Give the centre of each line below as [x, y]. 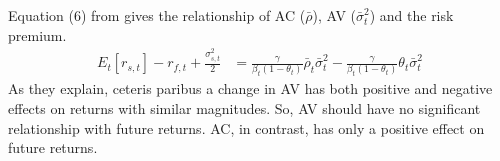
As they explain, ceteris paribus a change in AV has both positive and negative [250, 88]
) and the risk [411, 15]
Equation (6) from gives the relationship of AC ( [157, 15]
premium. [37, 34]
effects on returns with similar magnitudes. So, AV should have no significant [244, 107]
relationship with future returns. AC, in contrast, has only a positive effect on [246, 127]
